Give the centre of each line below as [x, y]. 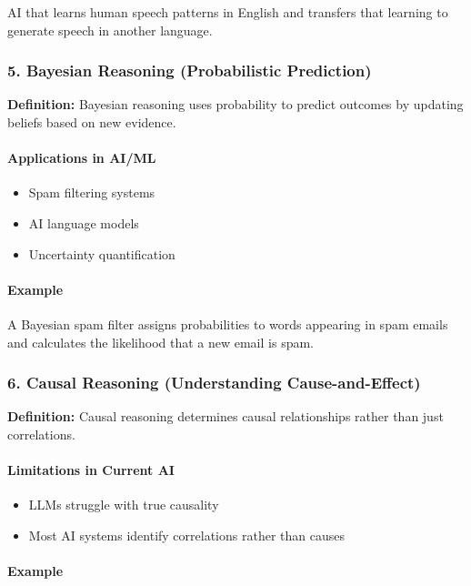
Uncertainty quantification [102, 253]
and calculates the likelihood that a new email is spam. [160, 342]
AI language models [84, 222]
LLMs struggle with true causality [124, 505]
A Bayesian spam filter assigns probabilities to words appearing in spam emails [228, 323]
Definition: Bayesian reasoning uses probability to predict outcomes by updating [235, 104]
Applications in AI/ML [82, 158]
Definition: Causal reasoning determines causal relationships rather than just [225, 416]
